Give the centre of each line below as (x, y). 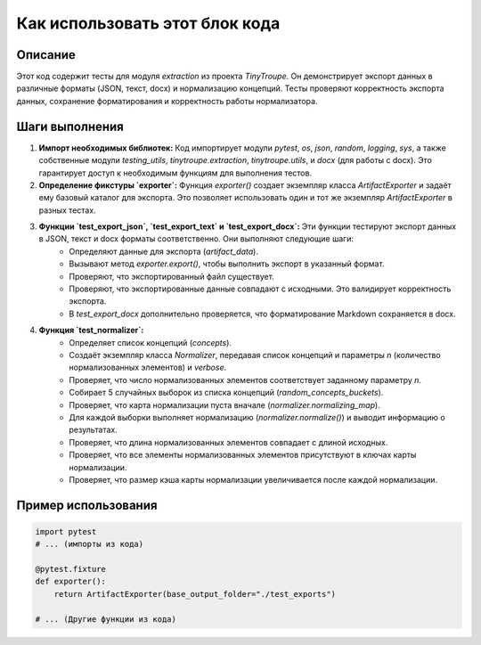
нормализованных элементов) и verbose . (148, 367)
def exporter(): (71, 582)
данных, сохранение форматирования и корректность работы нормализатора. (167, 101)
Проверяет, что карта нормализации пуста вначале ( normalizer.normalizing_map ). (224, 404)
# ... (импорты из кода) (90, 544)
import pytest (66, 531)
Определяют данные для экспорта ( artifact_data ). (163, 251)
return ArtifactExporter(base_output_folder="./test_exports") (195, 594)
